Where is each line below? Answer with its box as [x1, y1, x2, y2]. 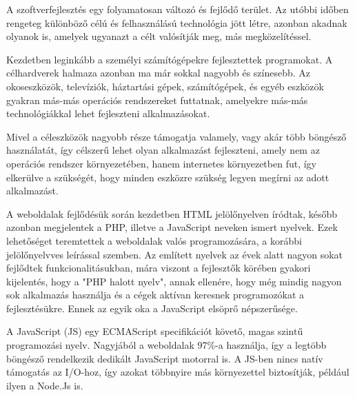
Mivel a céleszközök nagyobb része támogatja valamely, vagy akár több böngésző [6, 129, 347, 143]
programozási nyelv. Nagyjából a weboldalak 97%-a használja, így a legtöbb [6, 338, 327, 352]
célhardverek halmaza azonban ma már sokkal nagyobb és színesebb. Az [6, 65, 310, 80]
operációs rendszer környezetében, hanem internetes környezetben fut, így [6, 156, 317, 170]
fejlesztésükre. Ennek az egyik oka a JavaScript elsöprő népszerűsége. [6, 301, 298, 315]
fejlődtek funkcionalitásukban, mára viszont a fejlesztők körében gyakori [6, 261, 311, 275]
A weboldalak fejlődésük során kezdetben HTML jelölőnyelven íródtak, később [6, 206, 338, 221]
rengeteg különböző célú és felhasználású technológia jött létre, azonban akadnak [6, 15, 347, 30]
